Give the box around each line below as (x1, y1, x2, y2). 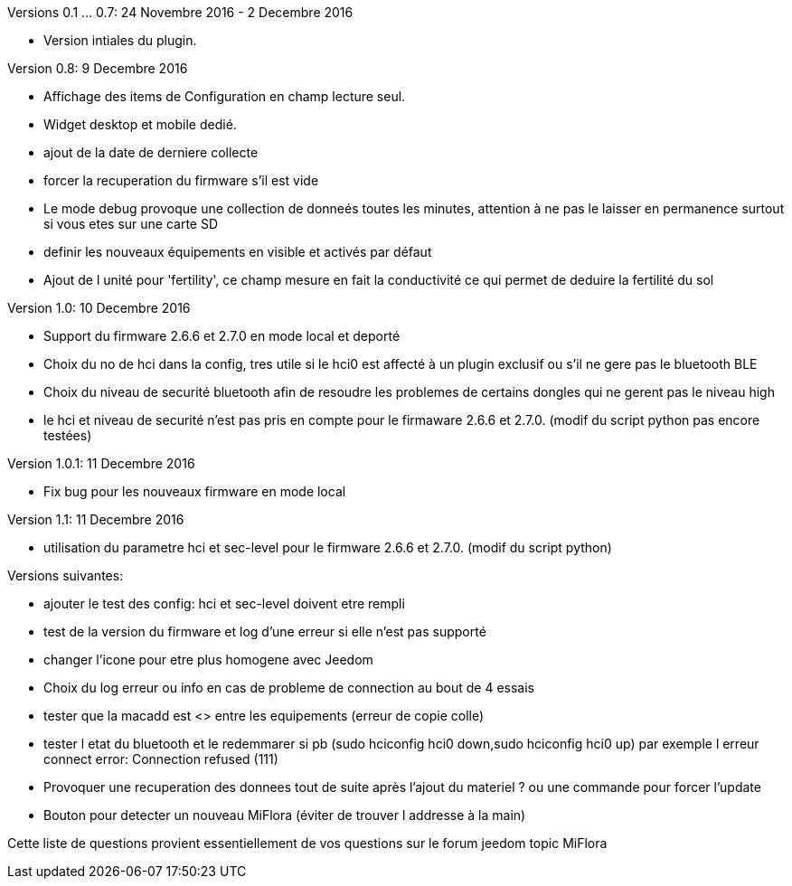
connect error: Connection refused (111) (43, 751, 278, 767)
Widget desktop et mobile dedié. (43, 117, 237, 132)
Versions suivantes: (7, 568, 124, 583)
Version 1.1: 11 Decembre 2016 (7, 512, 184, 527)
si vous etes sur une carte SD (43, 216, 219, 231)
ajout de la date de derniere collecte (43, 145, 259, 160)
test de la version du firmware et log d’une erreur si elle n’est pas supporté (43, 624, 486, 639)
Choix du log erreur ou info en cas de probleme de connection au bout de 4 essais (43, 680, 534, 695)
